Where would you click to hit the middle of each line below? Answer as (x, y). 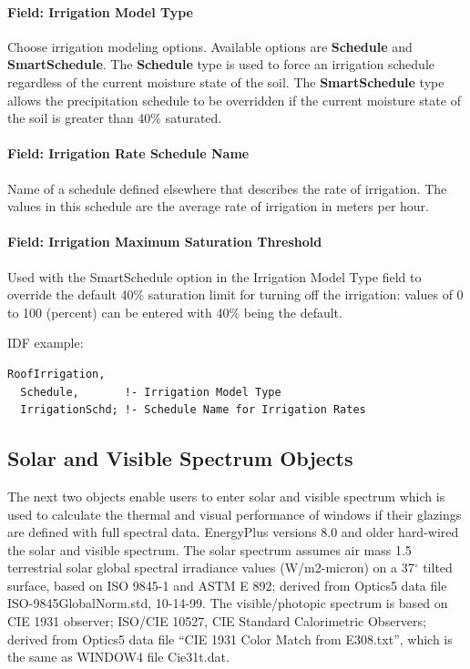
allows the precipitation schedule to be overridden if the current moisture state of (234, 100)
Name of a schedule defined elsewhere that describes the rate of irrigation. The (227, 188)
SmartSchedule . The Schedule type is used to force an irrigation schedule (221, 64)
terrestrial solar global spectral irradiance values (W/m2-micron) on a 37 (211, 568)
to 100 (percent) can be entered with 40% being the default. (175, 312)
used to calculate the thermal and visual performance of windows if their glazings (235, 514)
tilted (438, 568)
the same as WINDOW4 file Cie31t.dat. (118, 657)
